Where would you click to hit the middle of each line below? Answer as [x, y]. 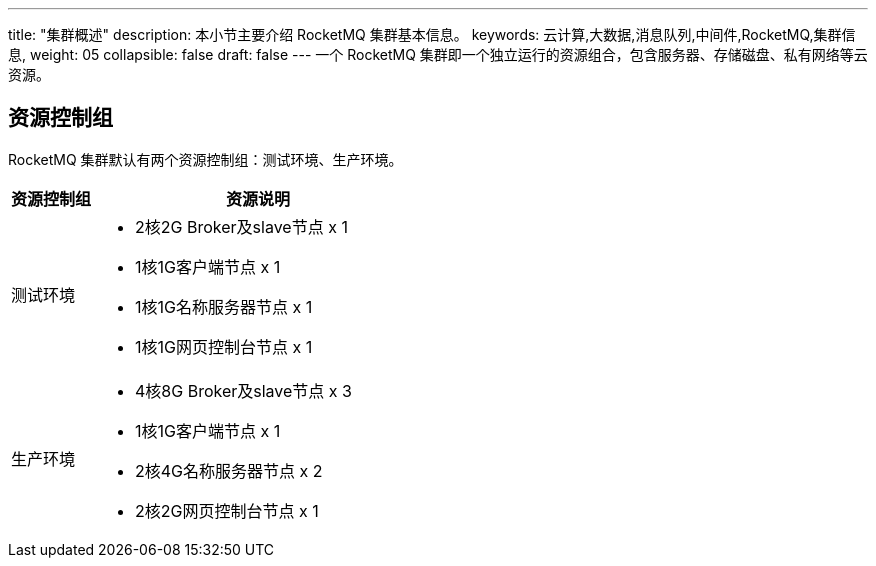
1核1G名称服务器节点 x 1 [224, 306]
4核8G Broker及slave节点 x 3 [243, 390]
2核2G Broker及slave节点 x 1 [241, 226]
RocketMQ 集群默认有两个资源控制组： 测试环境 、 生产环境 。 [205, 159]
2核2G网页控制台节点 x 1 [227, 510]
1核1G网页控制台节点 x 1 [224, 346]
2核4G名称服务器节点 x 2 [229, 470]
